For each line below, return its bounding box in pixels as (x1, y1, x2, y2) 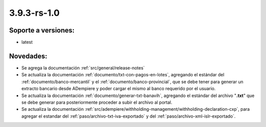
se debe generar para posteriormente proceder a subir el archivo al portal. (21, 99, 172, 105)
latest (21, 39, 33, 45)
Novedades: (9, 52, 48, 60)
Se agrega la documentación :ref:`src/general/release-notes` (21, 64, 145, 71)
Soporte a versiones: (9, 26, 75, 34)
